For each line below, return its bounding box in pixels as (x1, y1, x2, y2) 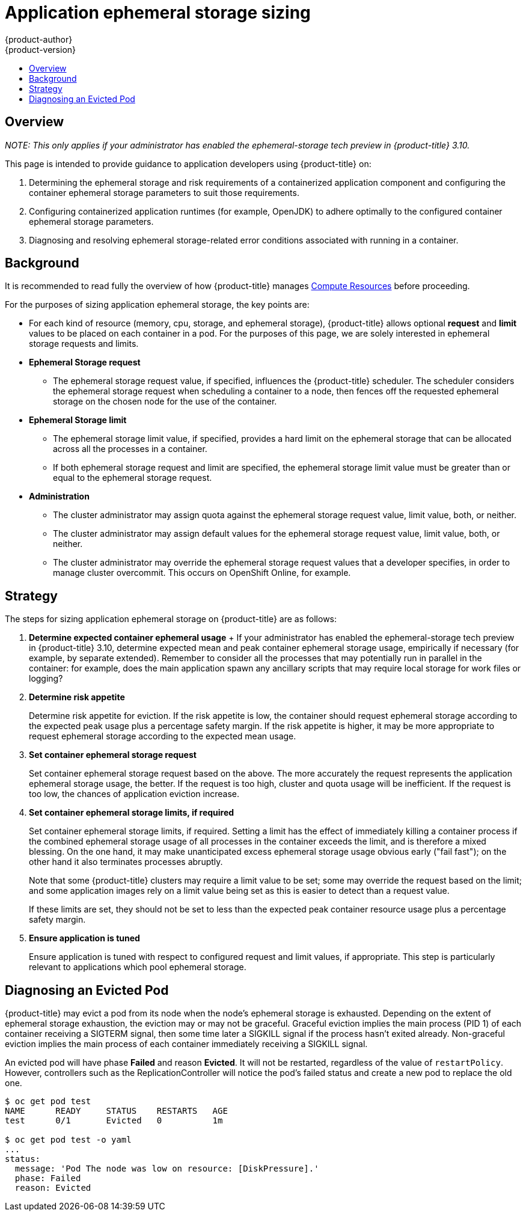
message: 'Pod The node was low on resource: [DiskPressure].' (14, 1164, 319, 1174)
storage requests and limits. (29, 338, 139, 349)
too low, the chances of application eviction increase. (29, 789, 239, 799)
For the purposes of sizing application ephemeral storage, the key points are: (5, 299, 310, 310)
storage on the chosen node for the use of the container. (53, 396, 277, 407)
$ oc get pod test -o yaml (5, 1135, 132, 1145)
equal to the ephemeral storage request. (53, 472, 212, 483)
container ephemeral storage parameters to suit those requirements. (29, 187, 299, 198)
